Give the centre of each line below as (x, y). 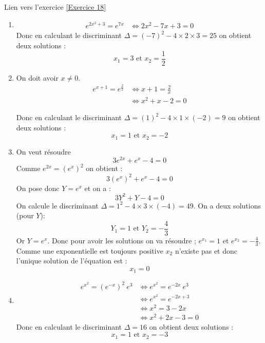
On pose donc (38, 188)
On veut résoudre (43, 151)
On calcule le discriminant (57, 205)
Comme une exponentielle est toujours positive (90, 250)
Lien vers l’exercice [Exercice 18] (55, 7)
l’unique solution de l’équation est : (72, 261)
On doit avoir (37, 77)
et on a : (98, 188)
